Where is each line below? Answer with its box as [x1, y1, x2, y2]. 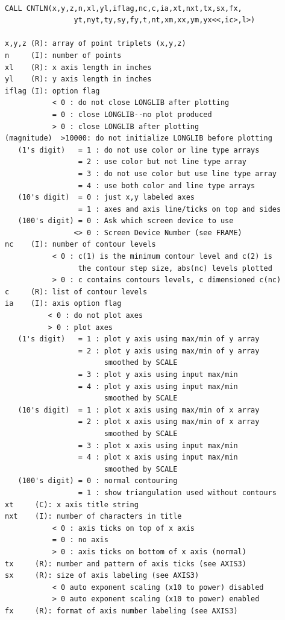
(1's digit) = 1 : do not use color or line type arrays [17, 145, 260, 154]
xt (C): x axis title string [5, 500, 139, 509]
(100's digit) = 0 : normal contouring [17, 476, 178, 486]
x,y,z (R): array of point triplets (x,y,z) [5, 39, 186, 48]
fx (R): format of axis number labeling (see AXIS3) [5, 606, 238, 615]
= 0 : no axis [52, 536, 108, 545]
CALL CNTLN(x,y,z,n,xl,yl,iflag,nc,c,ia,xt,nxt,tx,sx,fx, [5, 4, 242, 13]
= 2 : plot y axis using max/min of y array [78, 346, 260, 355]
